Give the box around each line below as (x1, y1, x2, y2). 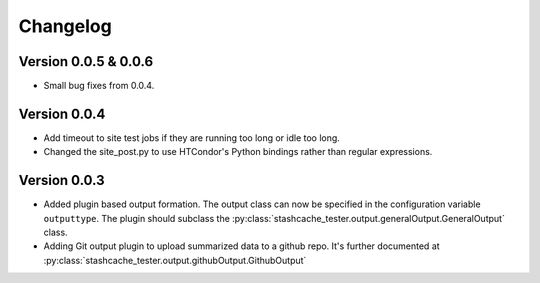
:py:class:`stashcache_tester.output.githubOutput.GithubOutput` (43, 254, 307, 266)
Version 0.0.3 (18, 172, 105, 189)
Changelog (18, 15, 112, 37)
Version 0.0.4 (18, 105, 106, 122)
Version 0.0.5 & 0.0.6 (18, 53, 154, 70)
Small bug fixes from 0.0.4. (43, 80, 155, 92)
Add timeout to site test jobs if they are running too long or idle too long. (43, 131, 340, 144)
